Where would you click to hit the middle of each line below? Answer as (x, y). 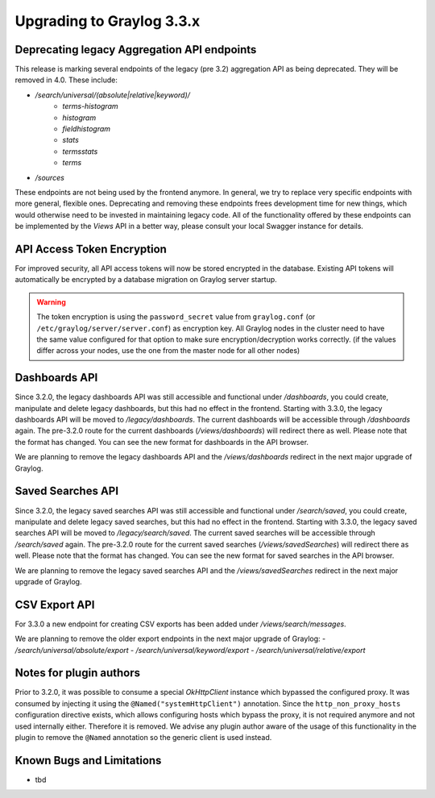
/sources (50, 177)
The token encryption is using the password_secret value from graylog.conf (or (176, 317)
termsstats (80, 151)
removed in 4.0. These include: (66, 80)
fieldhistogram (87, 129)
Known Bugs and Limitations (88, 761)
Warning (51, 301)
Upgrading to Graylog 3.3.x (108, 21)
